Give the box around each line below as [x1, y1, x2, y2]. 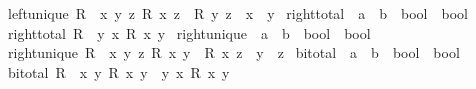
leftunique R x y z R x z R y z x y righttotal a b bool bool [7, 3, 468, 23]
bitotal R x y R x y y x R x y [7, 61, 230, 82]
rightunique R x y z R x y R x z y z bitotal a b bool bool [7, 42, 460, 63]
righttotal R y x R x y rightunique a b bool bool [7, 22, 371, 43]
